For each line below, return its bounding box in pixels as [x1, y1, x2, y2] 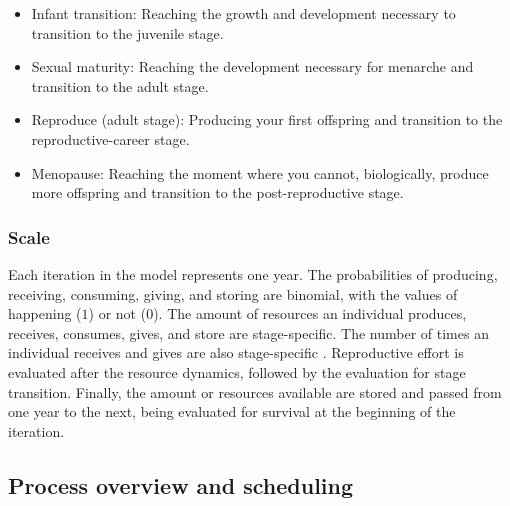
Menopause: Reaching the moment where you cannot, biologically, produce [31, 162, 489, 183]
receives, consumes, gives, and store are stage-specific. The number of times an [8, 322, 489, 343]
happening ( [8, 303, 82, 324]
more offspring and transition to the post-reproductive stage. [31, 182, 404, 203]
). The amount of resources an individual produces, [153, 303, 467, 324]
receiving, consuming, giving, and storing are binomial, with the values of [8, 283, 458, 304]
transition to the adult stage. [31, 75, 209, 96]
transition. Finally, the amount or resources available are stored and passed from [8, 381, 502, 402]
